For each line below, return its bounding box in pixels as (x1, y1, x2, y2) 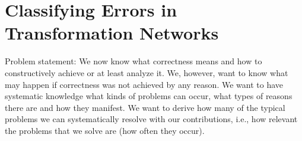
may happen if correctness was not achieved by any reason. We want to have (5, 78, 283, 90)
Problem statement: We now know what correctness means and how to (5, 55, 262, 67)
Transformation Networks (5, 21, 219, 45)
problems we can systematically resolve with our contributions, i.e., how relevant (5, 113, 298, 125)
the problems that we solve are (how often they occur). (5, 124, 205, 136)
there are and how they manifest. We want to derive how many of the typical (5, 101, 285, 113)
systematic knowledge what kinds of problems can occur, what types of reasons (5, 90, 293, 102)
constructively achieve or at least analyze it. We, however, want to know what (5, 66, 288, 78)
